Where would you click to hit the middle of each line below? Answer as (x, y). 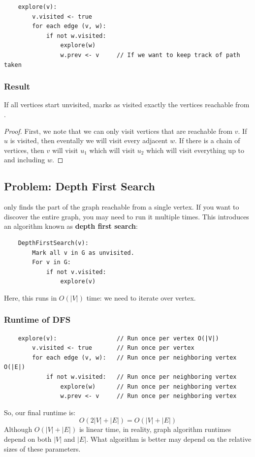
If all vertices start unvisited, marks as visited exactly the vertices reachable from (127, 105)
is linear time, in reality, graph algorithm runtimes (155, 429)
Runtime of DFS (37, 320)
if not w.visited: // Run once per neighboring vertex (141, 377)
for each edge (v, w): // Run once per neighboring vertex (134, 357)
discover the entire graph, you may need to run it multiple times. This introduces (127, 216)
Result (17, 86)
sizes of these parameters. (42, 448)
